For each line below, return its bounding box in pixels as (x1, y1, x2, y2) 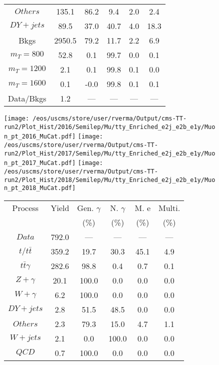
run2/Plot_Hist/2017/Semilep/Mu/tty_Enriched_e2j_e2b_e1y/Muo (4, 149, 215, 157)
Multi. (158, 201, 180, 213)
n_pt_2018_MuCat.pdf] (4, 184, 76, 192)
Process (12, 201, 38, 213)
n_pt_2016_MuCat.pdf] (4, 133, 76, 140)
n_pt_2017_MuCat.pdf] (4, 159, 76, 167)
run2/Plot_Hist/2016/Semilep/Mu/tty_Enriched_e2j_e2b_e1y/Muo (4, 123, 215, 130)
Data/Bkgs (8, 92, 46, 104)
